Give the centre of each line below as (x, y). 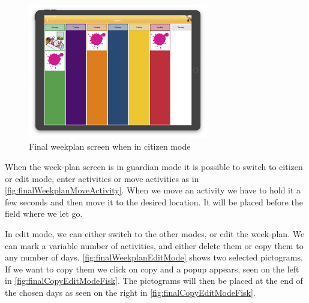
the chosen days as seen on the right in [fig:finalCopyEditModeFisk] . (130, 292)
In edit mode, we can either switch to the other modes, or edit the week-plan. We (155, 234)
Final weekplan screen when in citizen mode (110, 146)
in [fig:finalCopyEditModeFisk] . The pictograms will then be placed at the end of (154, 281)
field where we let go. (44, 213)
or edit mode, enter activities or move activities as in (102, 178)
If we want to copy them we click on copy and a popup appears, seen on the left (152, 269)
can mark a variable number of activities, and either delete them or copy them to (154, 245)
